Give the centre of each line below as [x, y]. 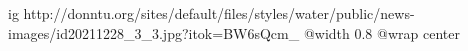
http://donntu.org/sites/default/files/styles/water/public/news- [219, 13]
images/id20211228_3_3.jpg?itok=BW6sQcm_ [154, 32]
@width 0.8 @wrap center [381, 32]
